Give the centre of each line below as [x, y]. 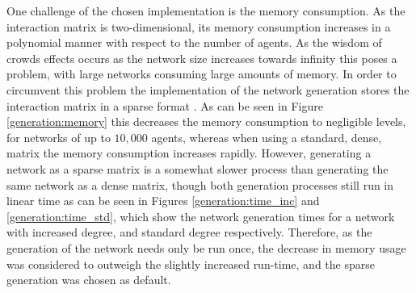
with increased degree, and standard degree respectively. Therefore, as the [189, 232]
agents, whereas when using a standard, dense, [267, 137]
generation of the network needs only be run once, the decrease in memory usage [206, 247]
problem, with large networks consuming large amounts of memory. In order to [202, 74]
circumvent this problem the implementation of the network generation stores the [208, 89]
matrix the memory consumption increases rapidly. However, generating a [189, 153]
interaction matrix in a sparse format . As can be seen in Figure [165, 105]
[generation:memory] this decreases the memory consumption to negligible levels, [206, 121]
